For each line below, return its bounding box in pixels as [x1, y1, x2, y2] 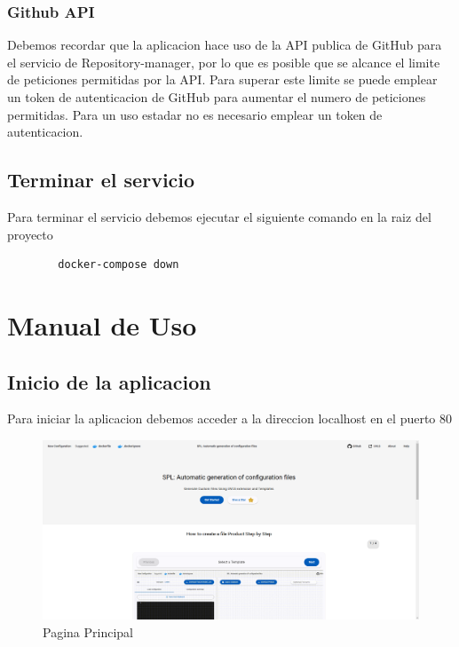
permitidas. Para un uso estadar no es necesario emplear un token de [7, 105, 383, 123]
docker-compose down [58, 258, 179, 272]
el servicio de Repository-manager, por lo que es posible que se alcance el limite [7, 52, 440, 71]
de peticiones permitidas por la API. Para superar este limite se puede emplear [7, 70, 438, 89]
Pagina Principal [43, 623, 133, 641]
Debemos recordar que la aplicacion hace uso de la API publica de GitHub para [7, 36, 442, 54]
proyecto [7, 225, 53, 243]
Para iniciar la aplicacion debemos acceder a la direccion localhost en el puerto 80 [7, 409, 453, 428]
